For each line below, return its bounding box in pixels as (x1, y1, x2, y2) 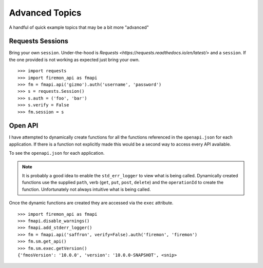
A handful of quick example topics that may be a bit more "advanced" (9, 24, 149, 30)
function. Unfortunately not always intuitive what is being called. (22, 186, 151, 192)
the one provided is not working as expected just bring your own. (9, 57, 140, 62)
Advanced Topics (9, 7, 81, 18)
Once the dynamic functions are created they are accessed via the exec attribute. (9, 200, 174, 206)
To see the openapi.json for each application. (9, 150, 105, 156)
